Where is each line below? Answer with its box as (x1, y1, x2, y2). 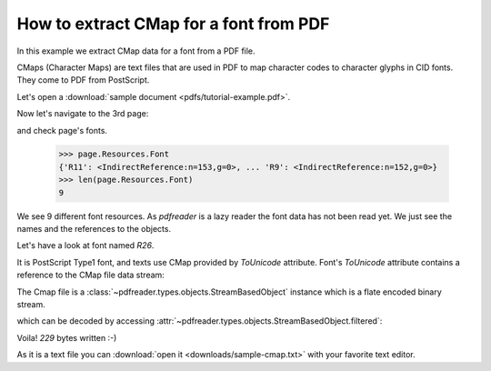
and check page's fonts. (16, 125, 108, 135)
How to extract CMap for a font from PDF (16, 14, 330, 34)
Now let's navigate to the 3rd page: (16, 108, 149, 119)
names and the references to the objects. (16, 224, 172, 235)
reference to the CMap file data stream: (16, 269, 165, 281)
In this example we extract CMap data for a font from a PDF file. (16, 45, 256, 56)
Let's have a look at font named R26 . (16, 240, 155, 251)
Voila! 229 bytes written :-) (16, 332, 117, 343)
